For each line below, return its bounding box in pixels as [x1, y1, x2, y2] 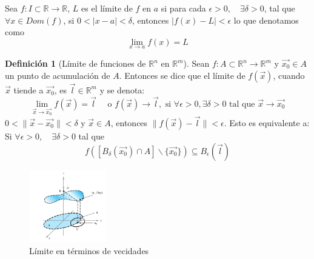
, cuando [273, 69, 305, 81]
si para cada [161, 2, 206, 14]
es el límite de [81, 2, 133, 14]
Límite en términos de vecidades [29, 244, 149, 257]
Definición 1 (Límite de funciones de [5, 57, 146, 69]
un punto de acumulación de [5, 69, 110, 81]
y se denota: [99, 83, 145, 96]
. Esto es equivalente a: [224, 116, 310, 129]
